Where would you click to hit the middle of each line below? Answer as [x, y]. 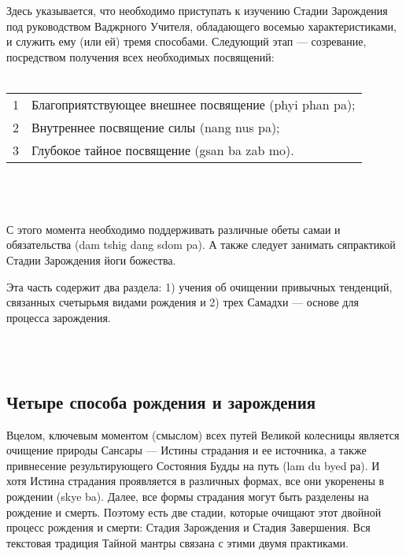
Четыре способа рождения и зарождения [161, 401]
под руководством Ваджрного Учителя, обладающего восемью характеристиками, [201, 26]
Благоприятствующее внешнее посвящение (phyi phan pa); [194, 104]
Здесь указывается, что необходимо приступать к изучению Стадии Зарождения [197, 10]
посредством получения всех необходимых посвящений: [140, 56]
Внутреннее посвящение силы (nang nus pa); [156, 127]
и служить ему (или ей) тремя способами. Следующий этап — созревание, [186, 41]
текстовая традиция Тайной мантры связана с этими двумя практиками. [177, 542]
